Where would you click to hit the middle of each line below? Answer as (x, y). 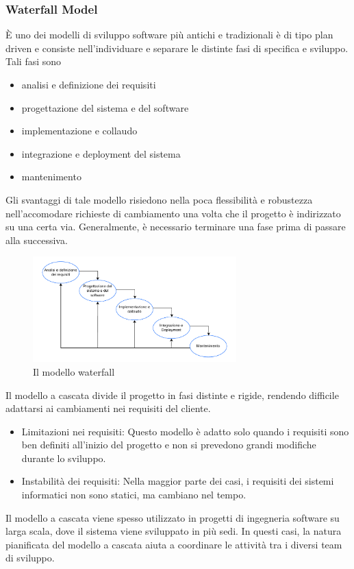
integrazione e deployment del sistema (101, 153)
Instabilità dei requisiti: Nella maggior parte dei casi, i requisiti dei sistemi (178, 481)
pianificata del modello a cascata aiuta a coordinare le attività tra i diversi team (174, 544)
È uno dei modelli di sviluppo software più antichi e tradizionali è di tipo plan (169, 35)
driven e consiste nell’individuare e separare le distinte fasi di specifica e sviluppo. (177, 48)
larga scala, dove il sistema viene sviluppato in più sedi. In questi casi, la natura (174, 531)
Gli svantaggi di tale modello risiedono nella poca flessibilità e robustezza (159, 199)
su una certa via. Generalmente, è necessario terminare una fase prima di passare (176, 227)
